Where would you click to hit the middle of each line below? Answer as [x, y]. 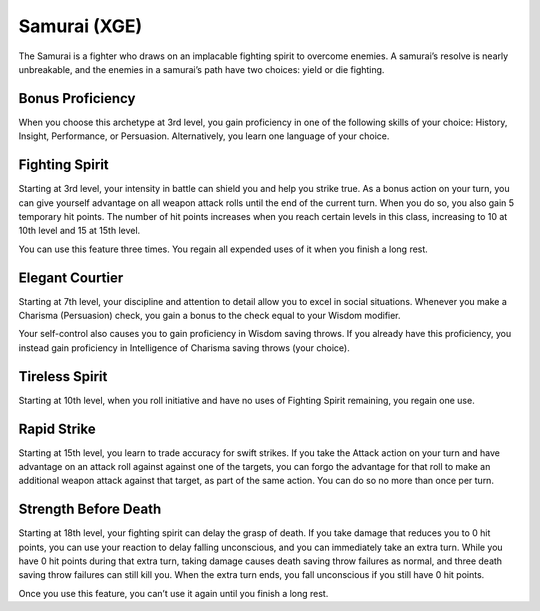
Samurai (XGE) [80, 26]
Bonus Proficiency [77, 98]
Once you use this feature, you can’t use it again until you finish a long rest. [173, 593]
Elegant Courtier [71, 277]
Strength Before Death [90, 509]
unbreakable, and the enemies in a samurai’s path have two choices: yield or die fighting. [201, 69]
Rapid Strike [57, 428]
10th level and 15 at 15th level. [79, 231]
